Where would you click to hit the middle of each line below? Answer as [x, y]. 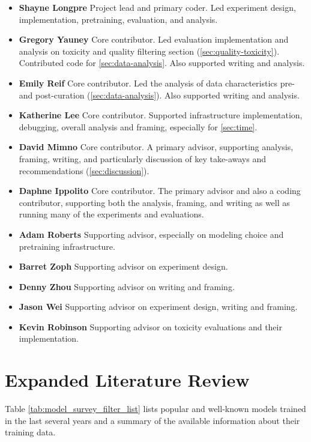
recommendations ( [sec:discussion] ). [84, 170]
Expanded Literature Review [127, 380]
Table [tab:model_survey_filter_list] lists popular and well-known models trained [155, 409]
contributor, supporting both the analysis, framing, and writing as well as [154, 202]
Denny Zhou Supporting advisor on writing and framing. [127, 286]
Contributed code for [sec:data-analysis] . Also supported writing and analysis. [162, 63]
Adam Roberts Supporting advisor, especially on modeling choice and [151, 234]
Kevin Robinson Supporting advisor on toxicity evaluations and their [150, 326]
